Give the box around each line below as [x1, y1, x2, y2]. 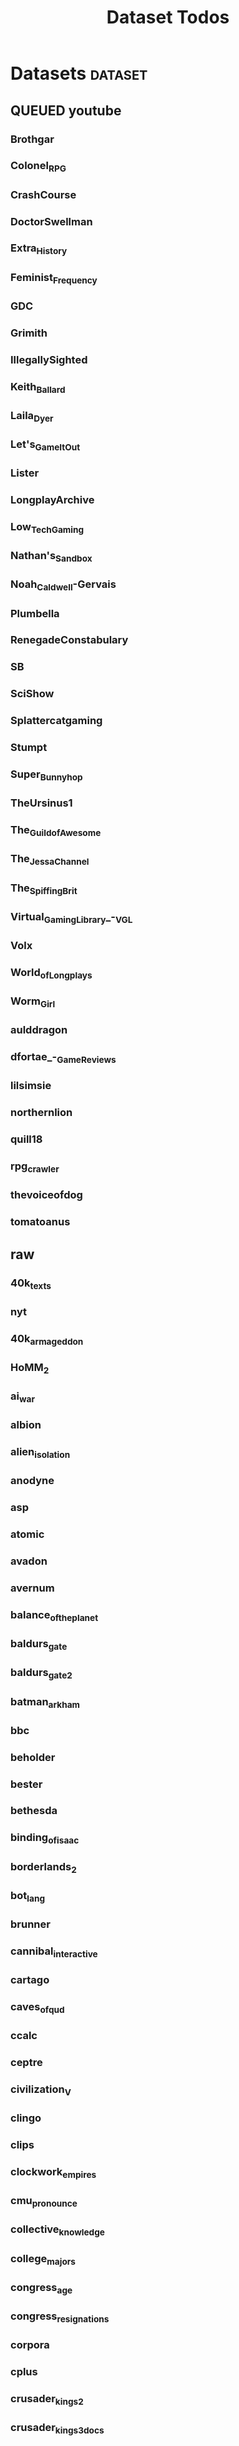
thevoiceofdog [10, 1188, 83, 1202]
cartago [10, 1973, 50, 1987]
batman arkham [10, 1694, 81, 1710]
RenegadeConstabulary [10, 633, 129, 647]
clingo [10, 2111, 42, 2125]
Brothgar [10, 132, 55, 146]
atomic [10, 1527, 45, 1541]
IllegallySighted [10, 352, 88, 366]
